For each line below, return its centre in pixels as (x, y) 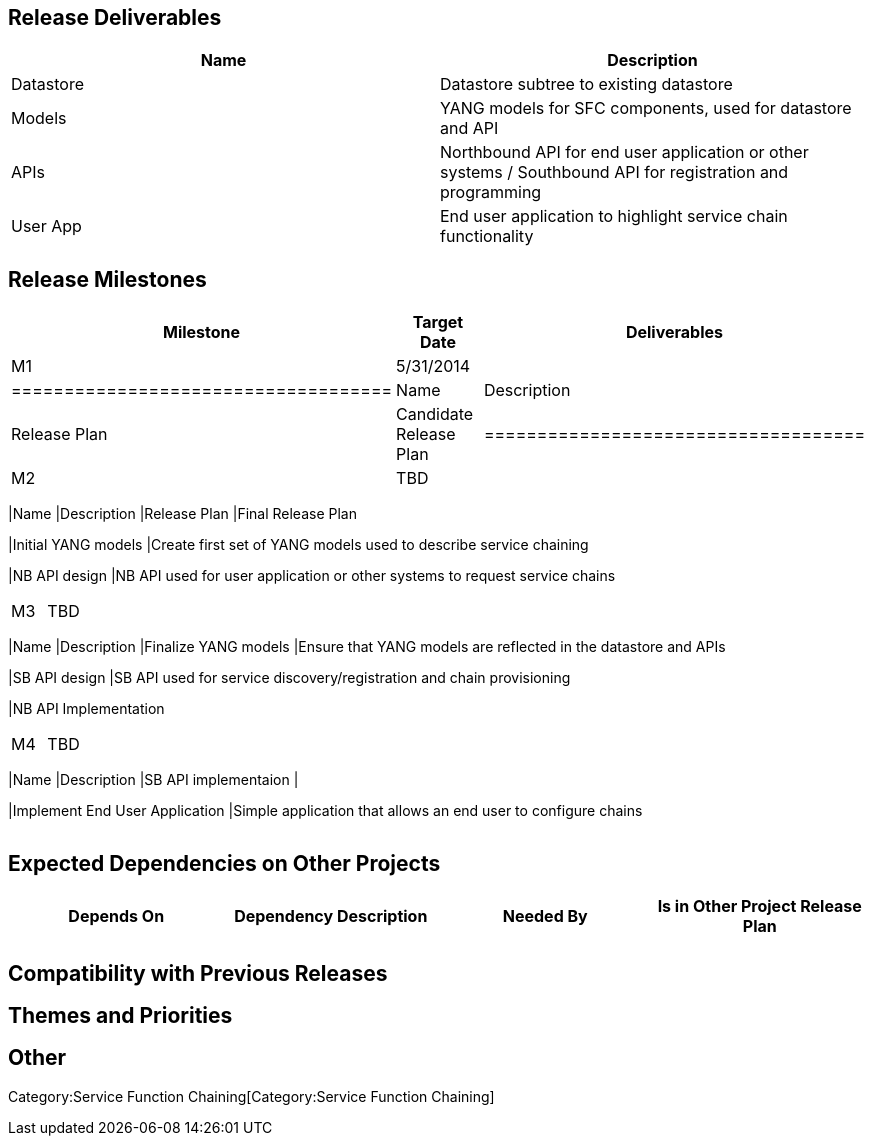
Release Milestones (107, 279)
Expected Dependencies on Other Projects (224, 863)
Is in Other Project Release (759, 906)
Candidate (435, 414)
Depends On (116, 916)
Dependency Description (331, 916)
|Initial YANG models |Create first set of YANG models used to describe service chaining (298, 545)
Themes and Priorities (120, 1015)
